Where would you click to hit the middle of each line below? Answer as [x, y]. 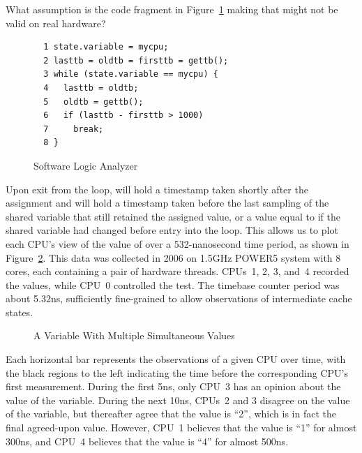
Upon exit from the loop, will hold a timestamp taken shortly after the [157, 189]
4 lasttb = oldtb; [91, 88]
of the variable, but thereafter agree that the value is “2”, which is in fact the [171, 414]
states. [20, 312]
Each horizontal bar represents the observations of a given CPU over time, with [176, 359]
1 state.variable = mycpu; [106, 47]
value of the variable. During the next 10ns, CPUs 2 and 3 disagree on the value [178, 400]
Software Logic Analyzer [86, 165]
